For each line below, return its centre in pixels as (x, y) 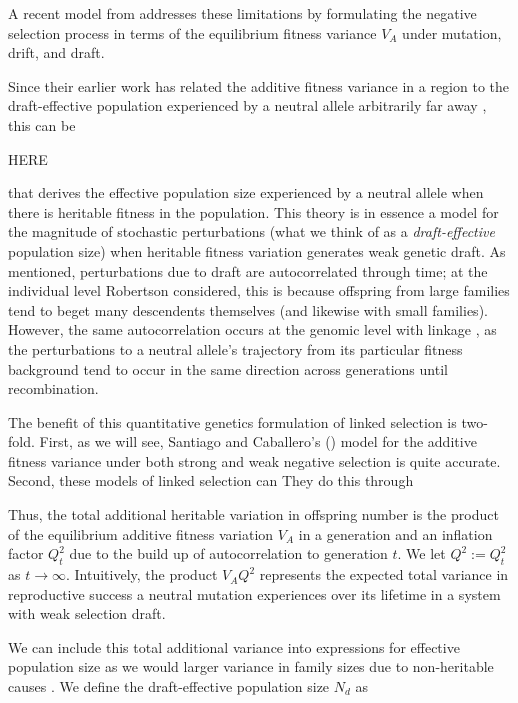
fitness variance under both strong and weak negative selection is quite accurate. (254, 460)
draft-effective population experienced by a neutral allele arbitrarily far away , (247, 105)
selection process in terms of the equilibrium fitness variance (192, 32)
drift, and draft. (56, 52)
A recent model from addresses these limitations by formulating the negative (242, 13)
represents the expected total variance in (384, 574)
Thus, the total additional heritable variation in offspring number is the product (253, 514)
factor (26, 553)
